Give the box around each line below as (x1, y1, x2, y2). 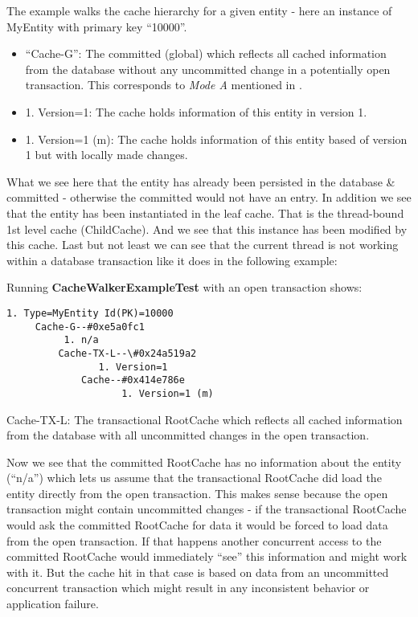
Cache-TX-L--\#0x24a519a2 (58, 347, 197, 359)
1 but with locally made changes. (25, 146, 188, 163)
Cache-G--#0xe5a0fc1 (35, 321, 145, 333)
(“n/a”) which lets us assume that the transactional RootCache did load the (6, 469, 382, 486)
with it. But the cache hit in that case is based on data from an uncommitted (6, 563, 389, 580)
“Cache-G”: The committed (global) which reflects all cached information (25, 45, 387, 62)
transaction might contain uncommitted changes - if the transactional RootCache (6, 501, 407, 517)
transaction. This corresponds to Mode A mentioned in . (25, 76, 302, 93)
